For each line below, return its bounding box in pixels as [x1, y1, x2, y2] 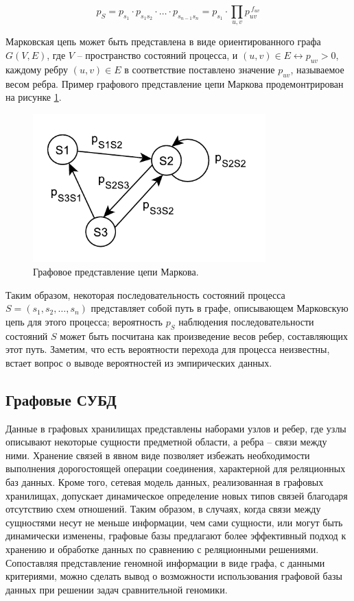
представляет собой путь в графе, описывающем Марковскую [91, 301, 349, 315]
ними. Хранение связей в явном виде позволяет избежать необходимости [5, 447, 310, 462]
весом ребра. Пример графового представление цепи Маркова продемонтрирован [5, 76, 344, 90]
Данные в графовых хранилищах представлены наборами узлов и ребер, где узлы [5, 421, 346, 435]
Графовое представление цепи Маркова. [33, 265, 199, 279]
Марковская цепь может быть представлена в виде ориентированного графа [5, 34, 321, 49]
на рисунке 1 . [5, 90, 62, 104]
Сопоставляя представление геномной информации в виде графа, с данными [5, 555, 325, 569]
